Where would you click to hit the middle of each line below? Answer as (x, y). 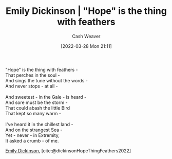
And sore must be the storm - (36, 102)
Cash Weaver (86, 36)
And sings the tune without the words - (47, 80)
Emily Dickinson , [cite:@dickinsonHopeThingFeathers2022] (68, 151)
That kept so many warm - (33, 113)
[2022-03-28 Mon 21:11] (86, 46)
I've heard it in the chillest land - (39, 124)
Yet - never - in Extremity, (33, 135)
